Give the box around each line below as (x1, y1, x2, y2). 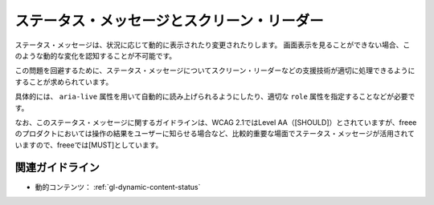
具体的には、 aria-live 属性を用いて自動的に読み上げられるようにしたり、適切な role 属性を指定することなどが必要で (14, 92, 416, 102)
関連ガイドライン (14, 161, 100, 175)
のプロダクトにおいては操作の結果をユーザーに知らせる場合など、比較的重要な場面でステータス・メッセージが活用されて (14, 129, 416, 139)
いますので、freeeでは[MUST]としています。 (14, 140, 163, 150)
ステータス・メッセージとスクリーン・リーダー (14, 12, 325, 30)
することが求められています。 (14, 77, 113, 86)
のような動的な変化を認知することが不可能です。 (14, 50, 177, 60)
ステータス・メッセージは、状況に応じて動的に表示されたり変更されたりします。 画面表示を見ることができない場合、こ (14, 40, 411, 50)
